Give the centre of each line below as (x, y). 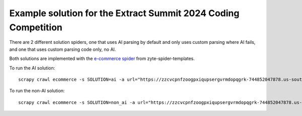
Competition (36, 27)
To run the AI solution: (32, 68)
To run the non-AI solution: (37, 91)
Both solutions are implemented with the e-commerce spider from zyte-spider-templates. (102, 59)
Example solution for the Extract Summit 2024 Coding (124, 13)
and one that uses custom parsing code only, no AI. (63, 49)
